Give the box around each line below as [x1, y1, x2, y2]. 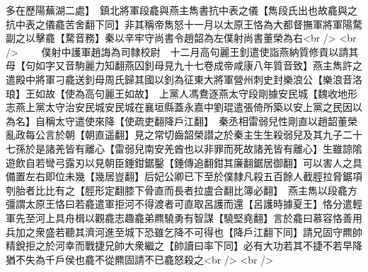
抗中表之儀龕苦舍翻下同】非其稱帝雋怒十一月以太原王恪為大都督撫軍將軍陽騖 [6, 16, 362, 31]
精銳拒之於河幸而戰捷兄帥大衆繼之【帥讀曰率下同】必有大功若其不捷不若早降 [6, 238, 362, 253]
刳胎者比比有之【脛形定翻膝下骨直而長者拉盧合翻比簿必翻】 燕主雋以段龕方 [6, 182, 357, 197]
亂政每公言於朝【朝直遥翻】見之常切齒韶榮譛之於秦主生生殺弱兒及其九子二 [6, 127, 352, 142]
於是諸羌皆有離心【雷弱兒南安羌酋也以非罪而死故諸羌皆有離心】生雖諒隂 [25, 141, 362, 155]
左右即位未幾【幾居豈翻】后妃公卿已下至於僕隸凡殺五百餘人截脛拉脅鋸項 [25, 169, 362, 184]
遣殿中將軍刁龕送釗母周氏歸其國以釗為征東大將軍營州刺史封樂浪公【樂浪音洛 [6, 71, 362, 86]
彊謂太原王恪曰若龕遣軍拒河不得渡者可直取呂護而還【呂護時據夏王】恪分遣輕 [6, 196, 362, 211]
